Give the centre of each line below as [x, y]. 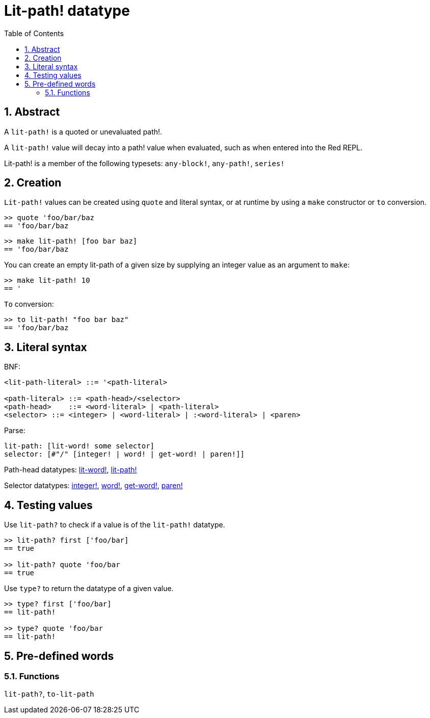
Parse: [15, 431]
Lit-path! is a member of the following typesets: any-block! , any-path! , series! [144, 163]
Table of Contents [34, 33]
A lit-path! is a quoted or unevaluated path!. [83, 131]
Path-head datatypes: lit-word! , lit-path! [71, 470]
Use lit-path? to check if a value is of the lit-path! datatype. [115, 525]
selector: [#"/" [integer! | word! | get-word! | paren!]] [125, 454]
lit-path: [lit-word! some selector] [79, 446]
